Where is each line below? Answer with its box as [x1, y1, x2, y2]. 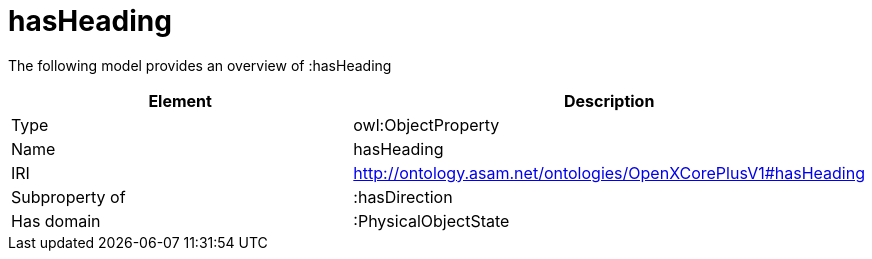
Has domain [11, 210, 101, 231]
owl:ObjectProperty [353, 114, 500, 135]
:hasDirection [353, 186, 453, 207]
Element [148, 90, 212, 111]
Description [563, 90, 655, 111]
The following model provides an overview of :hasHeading [8, 56, 392, 74]
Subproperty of [11, 186, 126, 207]
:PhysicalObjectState [353, 210, 510, 231]
